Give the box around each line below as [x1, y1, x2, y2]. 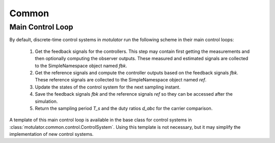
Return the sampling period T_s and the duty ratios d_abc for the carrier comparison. [35, 105, 213, 111]
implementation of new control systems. [9, 131, 94, 137]
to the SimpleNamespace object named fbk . [35, 63, 127, 69]
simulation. [35, 98, 58, 104]
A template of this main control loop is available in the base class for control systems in [9, 117, 192, 123]
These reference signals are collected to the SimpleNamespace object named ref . [35, 77, 207, 83]
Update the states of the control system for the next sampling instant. [35, 84, 181, 90]
